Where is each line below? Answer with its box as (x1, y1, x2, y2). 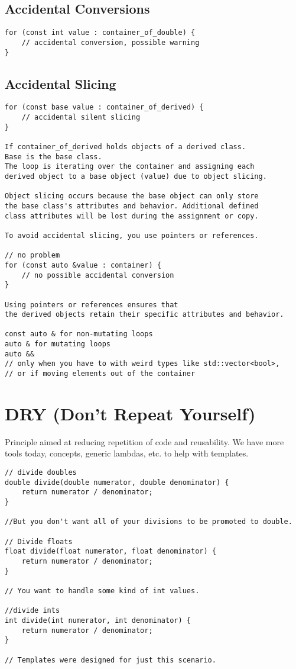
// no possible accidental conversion (21, 271, 174, 279)
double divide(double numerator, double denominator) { (5, 478, 229, 487)
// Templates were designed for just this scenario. (5, 655, 216, 664)
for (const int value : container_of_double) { (5, 28, 196, 37)
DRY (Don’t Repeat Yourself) (5, 401, 256, 425)
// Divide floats (5, 537, 73, 546)
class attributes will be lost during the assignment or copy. (5, 211, 259, 220)
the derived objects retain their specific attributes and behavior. (5, 310, 284, 319)
